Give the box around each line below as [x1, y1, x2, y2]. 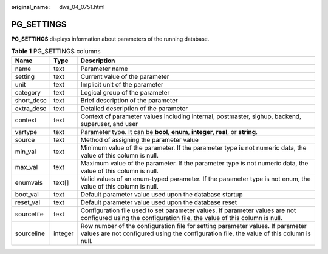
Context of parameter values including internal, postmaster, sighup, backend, [80, 112, 302, 121]
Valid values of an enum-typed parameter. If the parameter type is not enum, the [80, 175, 311, 183]
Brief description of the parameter [80, 96, 179, 104]
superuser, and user [80, 119, 138, 128]
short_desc [15, 96, 47, 104]
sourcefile [15, 210, 44, 218]
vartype [15, 127, 38, 136]
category [15, 88, 41, 96]
